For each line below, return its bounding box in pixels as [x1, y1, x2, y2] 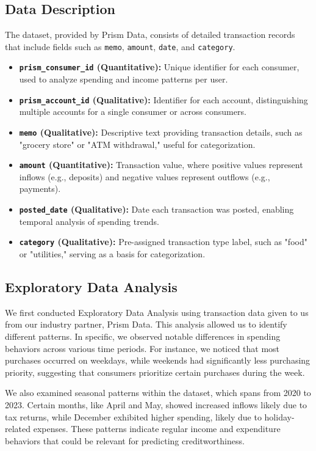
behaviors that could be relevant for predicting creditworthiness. [5, 434, 245, 447]
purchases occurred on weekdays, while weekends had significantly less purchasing [5, 354, 311, 367]
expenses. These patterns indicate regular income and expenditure [33, 422, 281, 435]
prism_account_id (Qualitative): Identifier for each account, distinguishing [19, 93, 308, 106]
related [5, 422, 31, 435]
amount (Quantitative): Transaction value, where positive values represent [19, 158, 303, 171]
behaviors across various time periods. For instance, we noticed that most [5, 342, 280, 354]
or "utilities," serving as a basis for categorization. [19, 247, 206, 260]
